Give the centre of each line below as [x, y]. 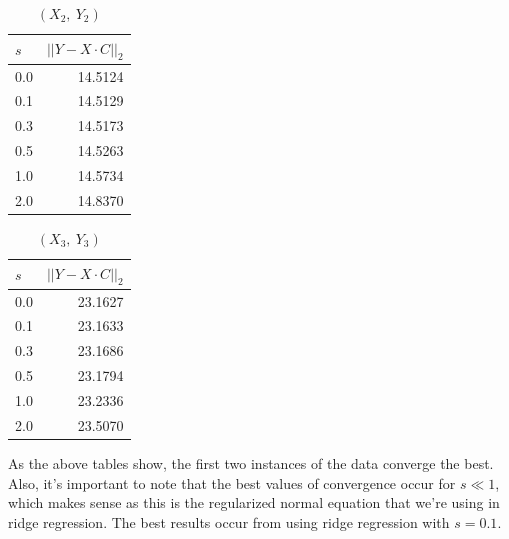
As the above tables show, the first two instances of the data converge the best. [251, 462]
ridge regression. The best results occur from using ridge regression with [229, 521]
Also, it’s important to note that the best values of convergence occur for [232, 482]
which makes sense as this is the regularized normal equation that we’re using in [254, 502]
